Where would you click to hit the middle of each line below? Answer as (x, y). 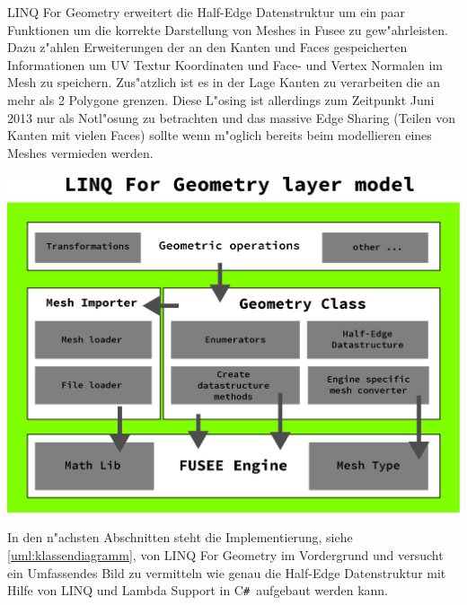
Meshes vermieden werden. (80, 152)
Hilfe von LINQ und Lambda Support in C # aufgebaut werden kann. (198, 590)
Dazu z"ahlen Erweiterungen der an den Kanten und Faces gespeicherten (207, 47)
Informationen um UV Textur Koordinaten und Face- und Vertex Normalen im (225, 64)
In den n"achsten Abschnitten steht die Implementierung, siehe (180, 537)
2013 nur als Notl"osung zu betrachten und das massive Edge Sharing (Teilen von (232, 117)
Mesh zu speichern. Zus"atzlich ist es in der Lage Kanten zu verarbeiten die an (224, 82)
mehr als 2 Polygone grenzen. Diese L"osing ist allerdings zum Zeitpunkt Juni (221, 99)
